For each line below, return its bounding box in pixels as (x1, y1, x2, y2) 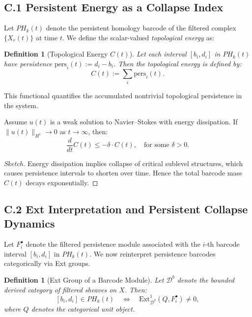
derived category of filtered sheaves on (4, 284, 117, 294)
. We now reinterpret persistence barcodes (89, 248, 216, 259)
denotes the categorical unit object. (31, 303, 135, 314)
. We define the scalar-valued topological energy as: (62, 32, 214, 42)
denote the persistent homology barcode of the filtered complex (46, 23, 236, 33)
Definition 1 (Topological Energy (4, 49, 108, 59)
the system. (4, 100, 38, 110)
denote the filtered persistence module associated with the (26, 239, 200, 249)
